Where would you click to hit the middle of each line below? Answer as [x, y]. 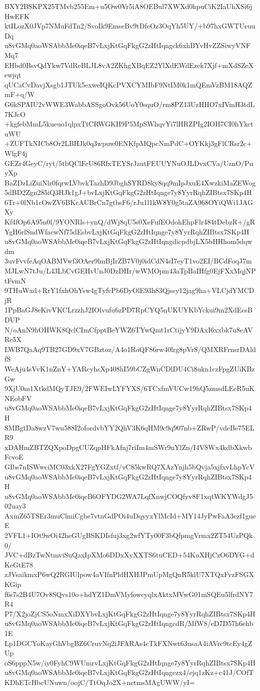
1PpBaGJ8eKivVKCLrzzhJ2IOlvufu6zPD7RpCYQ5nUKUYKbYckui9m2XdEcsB [129, 310]
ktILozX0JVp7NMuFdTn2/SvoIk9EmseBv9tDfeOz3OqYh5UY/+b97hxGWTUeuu [130, 26]
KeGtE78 [19, 564]
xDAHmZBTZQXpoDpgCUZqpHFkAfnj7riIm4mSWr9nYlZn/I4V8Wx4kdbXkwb [128, 447]
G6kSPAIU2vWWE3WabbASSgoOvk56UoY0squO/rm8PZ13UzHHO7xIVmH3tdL [130, 104]
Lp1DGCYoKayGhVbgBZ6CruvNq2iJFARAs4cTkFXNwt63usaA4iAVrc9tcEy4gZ [129, 643]
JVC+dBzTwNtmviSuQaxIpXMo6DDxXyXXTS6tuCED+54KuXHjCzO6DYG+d [130, 555]
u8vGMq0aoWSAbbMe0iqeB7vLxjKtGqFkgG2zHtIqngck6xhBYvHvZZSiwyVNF [128, 45]
